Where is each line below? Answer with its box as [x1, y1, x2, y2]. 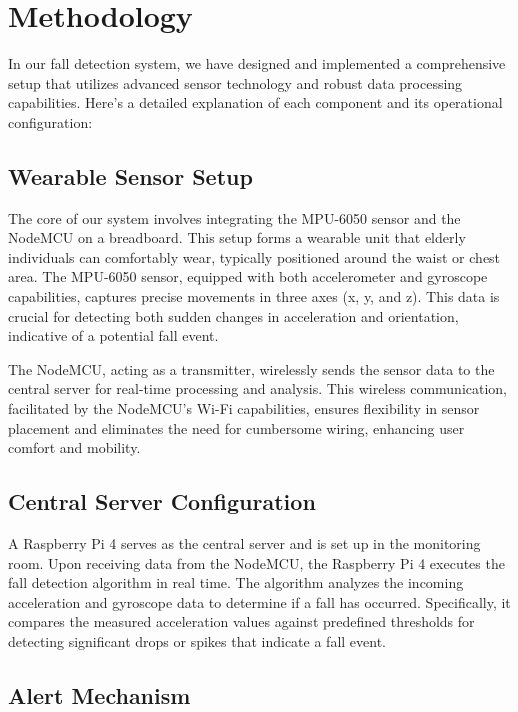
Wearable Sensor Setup [8, 160, 253, 191]
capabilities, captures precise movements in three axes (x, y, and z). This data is [8, 286, 500, 307]
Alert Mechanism [8, 679, 191, 710]
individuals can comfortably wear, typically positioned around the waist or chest [8, 246, 501, 267]
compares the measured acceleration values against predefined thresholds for [8, 611, 475, 632]
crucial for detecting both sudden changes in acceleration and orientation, [8, 305, 459, 326]
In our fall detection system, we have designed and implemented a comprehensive [8, 53, 506, 74]
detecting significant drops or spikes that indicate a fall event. [8, 631, 386, 651]
